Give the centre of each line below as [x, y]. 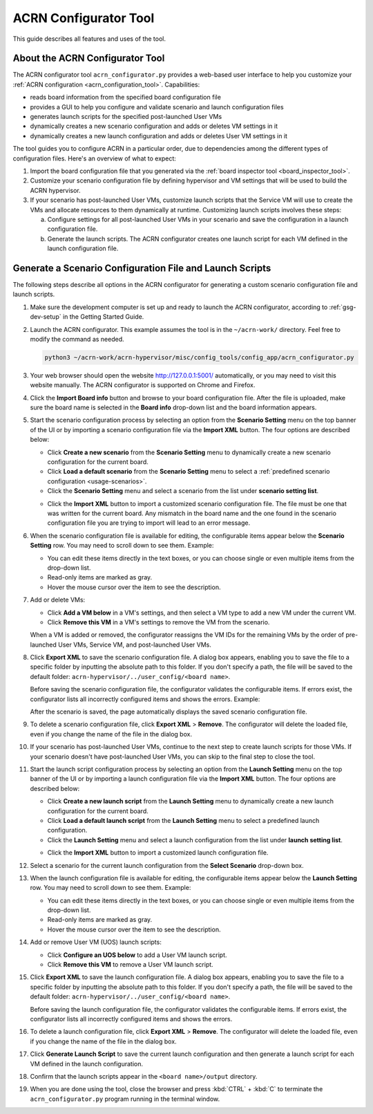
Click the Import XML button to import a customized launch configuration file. [158, 853]
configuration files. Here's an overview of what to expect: [94, 158]
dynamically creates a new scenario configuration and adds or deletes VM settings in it [154, 126]
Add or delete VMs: [58, 600]
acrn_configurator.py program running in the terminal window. [125, 1099]
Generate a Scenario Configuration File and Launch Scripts [142, 268]
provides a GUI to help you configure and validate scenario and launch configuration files [157, 106]
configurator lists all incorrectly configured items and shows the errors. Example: [145, 699]
